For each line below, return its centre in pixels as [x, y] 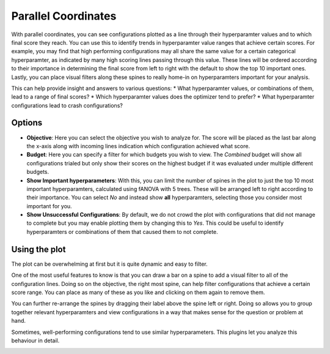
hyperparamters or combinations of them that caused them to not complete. [122, 232]
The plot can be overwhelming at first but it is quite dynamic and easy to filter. [109, 264]
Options [27, 123]
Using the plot [38, 249]
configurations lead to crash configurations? [67, 105]
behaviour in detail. [35, 341]
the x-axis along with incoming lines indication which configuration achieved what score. [138, 146]
